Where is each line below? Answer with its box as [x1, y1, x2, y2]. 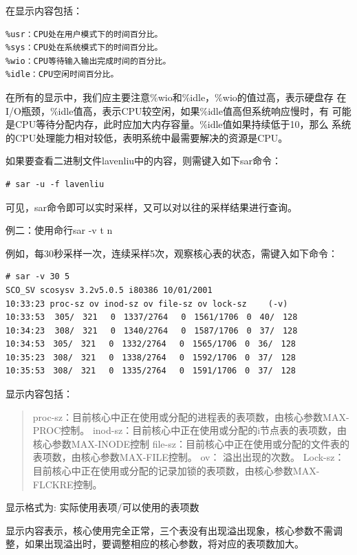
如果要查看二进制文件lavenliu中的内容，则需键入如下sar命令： [6, 153, 282, 168]
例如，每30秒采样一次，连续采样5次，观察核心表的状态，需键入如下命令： [6, 246, 338, 260]
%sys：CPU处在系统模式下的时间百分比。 [6, 43, 163, 53]
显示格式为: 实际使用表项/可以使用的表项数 [6, 500, 199, 514]
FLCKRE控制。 [32, 477, 102, 491]
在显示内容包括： [6, 3, 83, 17]
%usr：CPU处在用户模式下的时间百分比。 [6, 29, 163, 39]
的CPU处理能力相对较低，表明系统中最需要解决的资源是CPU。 [6, 130, 288, 144]
